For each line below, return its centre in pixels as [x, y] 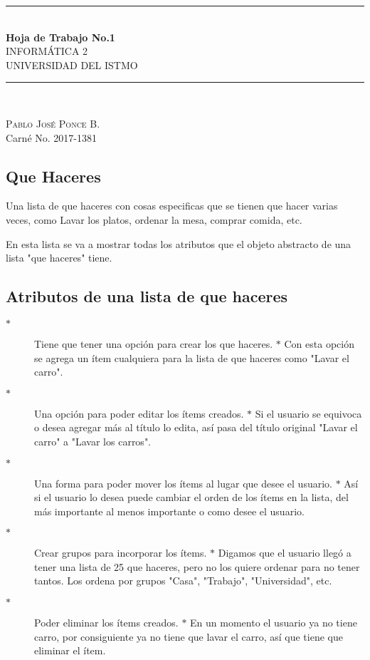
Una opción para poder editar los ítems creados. [139, 413]
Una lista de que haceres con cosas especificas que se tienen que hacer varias [172, 206]
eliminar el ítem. [70, 650]
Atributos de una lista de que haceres [147, 296]
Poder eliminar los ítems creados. [106, 623]
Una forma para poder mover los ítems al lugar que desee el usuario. [183, 483]
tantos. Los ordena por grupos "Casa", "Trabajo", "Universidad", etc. [183, 581]
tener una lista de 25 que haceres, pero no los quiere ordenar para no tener [197, 566]
